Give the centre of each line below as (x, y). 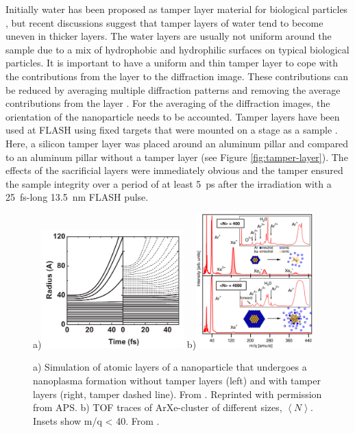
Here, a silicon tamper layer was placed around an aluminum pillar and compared (177, 143)
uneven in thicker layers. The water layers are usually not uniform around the (169, 36)
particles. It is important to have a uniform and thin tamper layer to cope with (172, 63)
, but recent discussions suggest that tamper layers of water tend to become (164, 22)
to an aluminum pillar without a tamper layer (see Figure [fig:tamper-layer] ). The (177, 157)
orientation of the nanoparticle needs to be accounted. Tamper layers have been (173, 116)
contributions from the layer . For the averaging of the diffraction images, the (168, 103)
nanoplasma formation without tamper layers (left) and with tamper (177, 380)
